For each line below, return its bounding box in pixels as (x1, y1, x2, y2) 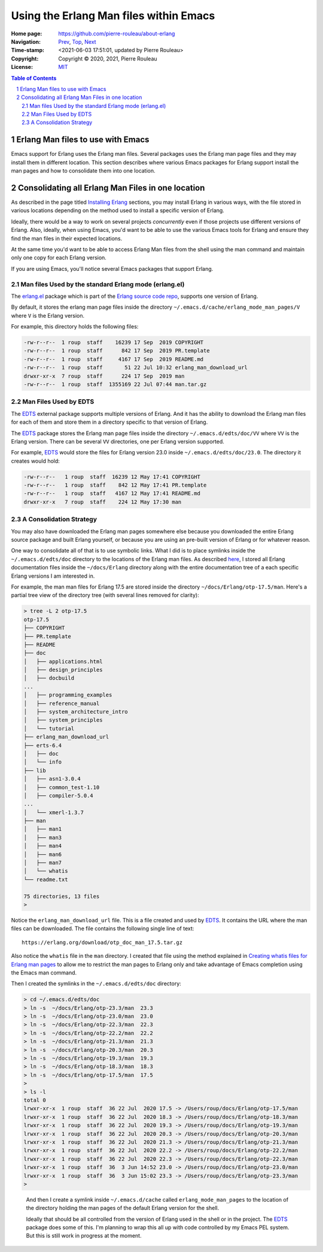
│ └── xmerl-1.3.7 (23, 809, 84, 816)
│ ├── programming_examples (23, 692, 112, 698)
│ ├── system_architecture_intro (23, 708, 128, 716)
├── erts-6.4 (23, 742, 62, 749)
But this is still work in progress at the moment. (26, 1232, 142, 1239)
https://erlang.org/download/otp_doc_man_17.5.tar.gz (22, 939, 182, 946)
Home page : (11, 30, 42, 37)
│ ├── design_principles (23, 666, 103, 674)
